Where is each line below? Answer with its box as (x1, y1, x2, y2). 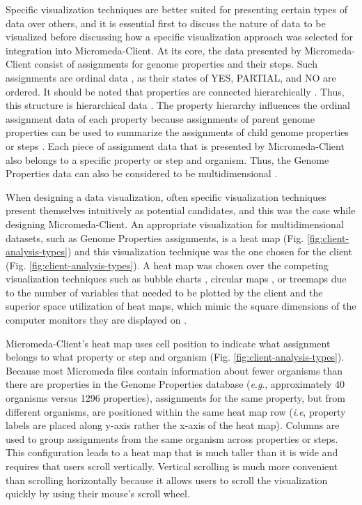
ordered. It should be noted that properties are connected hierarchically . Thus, (6, 84, 345, 98)
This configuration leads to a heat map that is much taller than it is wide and (6, 445, 338, 460)
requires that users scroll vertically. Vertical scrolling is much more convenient (6, 459, 338, 473)
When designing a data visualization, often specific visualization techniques (6, 189, 326, 204)
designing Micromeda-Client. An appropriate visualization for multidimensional (6, 216, 344, 231)
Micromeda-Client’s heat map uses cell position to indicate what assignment (6, 336, 331, 350)
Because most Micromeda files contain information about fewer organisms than (6, 363, 343, 377)
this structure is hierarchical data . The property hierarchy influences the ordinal (6, 98, 350, 112)
